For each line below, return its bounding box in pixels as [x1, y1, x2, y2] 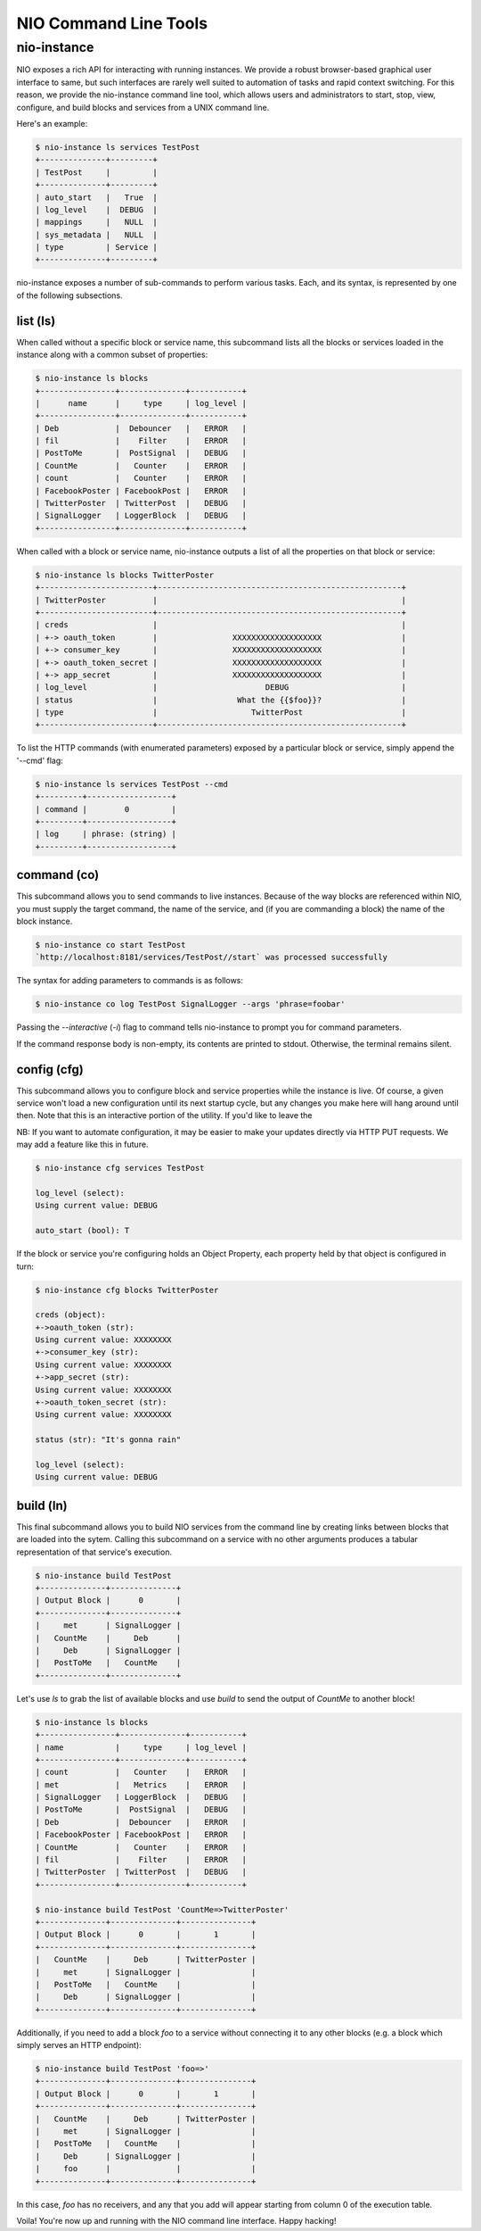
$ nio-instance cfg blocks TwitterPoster [35, 1285, 219, 1295]
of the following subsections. [16, 290, 124, 301]
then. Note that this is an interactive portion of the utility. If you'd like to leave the [16, 1110, 313, 1121]
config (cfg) [16, 1062, 85, 1077]
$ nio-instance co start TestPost [35, 940, 186, 950]
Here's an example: [16, 118, 88, 129]
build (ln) [16, 1497, 68, 1513]
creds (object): [35, 1310, 107, 1320]
